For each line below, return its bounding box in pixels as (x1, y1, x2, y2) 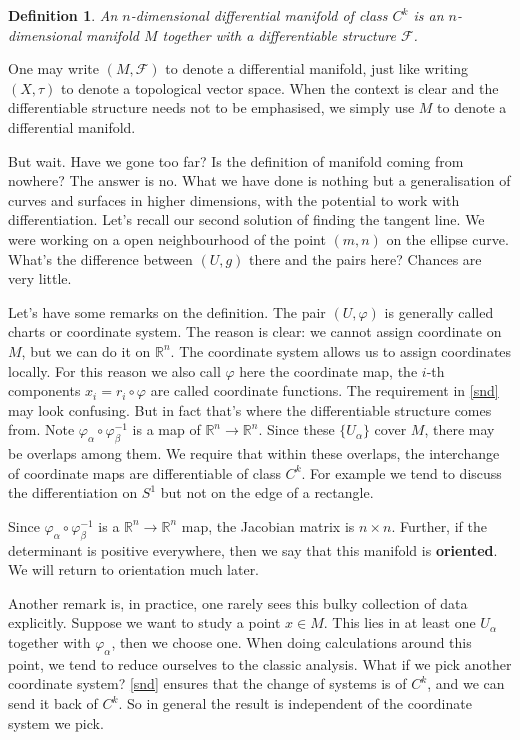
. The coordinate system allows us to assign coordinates (170, 340, 512, 361)
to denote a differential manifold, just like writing (165, 58, 469, 79)
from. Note (8, 419, 75, 440)
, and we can (427, 673, 505, 694)
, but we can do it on (21, 340, 151, 361)
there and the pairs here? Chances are (249, 248, 482, 269)
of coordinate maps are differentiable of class (8, 462, 281, 483)
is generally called (384, 301, 494, 322)
